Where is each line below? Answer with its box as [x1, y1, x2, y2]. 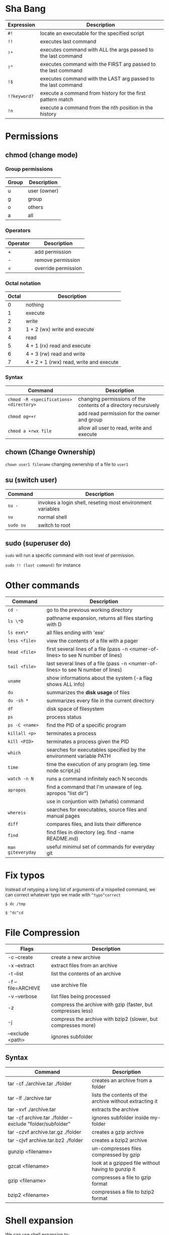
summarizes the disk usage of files [46, 689, 130, 696]
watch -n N [8, 776, 34, 782]
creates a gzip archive [92, 1128, 144, 1135]
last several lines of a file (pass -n [46, 660, 127, 667]
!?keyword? [8, 93, 34, 99]
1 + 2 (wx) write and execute [26, 326, 95, 333]
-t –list [8, 970, 24, 977]
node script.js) [46, 767, 81, 774]
